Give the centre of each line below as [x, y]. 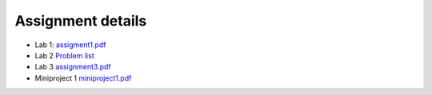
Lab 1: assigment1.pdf [70, 45]
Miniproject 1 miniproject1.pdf [83, 78]
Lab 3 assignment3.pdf [73, 67]
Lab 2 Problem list [65, 55]
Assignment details [81, 21]
